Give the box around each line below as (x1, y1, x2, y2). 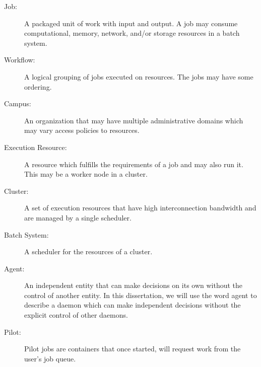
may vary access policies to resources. (24, 125, 140, 135)
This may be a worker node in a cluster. (24, 169, 148, 179)
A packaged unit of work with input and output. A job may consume (24, 18, 238, 28)
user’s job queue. (24, 353, 76, 363)
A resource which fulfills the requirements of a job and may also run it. (24, 159, 243, 169)
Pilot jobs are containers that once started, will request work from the (24, 343, 241, 354)
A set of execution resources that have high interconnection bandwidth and (24, 202, 256, 213)
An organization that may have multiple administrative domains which (24, 115, 243, 125)
